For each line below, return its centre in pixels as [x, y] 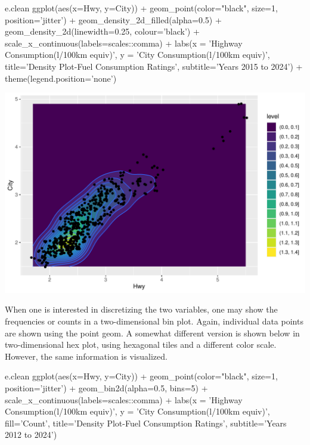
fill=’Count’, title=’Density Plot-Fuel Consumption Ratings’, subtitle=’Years [146, 423]
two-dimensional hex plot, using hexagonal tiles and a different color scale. [141, 344]
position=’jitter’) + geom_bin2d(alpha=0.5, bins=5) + [106, 387]
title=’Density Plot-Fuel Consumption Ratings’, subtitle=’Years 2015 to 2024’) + [154, 66]
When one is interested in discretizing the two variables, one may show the [141, 309]
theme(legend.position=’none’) [61, 78]
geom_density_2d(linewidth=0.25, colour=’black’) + [102, 31]
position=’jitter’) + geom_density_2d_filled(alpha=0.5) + [113, 19]
